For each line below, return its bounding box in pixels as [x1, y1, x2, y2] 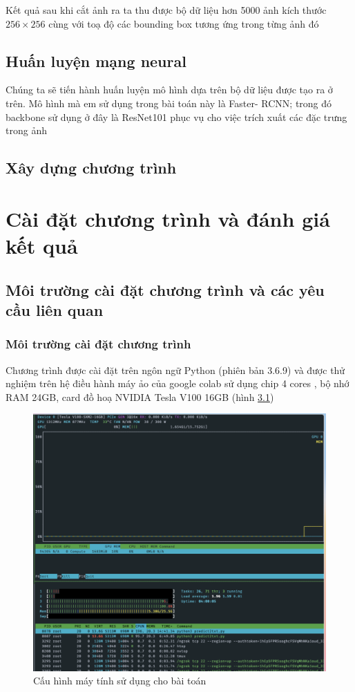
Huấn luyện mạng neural [6, 50, 186, 71]
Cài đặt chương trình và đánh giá [6, 204, 330, 232]
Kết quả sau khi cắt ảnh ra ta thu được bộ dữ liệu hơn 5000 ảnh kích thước [6, 3, 327, 17]
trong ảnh [6, 123, 47, 138]
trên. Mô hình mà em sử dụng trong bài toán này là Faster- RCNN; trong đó [6, 95, 332, 110]
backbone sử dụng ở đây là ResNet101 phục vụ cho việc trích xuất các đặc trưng [6, 109, 347, 124]
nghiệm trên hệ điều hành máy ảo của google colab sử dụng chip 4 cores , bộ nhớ [6, 376, 349, 391]
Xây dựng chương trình [6, 157, 177, 178]
